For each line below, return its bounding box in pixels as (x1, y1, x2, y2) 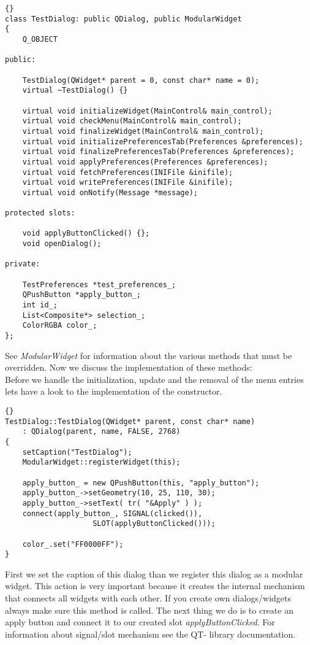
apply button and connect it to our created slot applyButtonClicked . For (5, 616, 275, 628)
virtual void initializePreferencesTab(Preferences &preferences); (22, 137, 303, 146)
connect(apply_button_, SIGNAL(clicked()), (22, 509, 203, 518)
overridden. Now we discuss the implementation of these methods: (5, 361, 252, 374)
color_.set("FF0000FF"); (22, 539, 124, 549)
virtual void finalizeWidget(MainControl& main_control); (22, 126, 264, 136)
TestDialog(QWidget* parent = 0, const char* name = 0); (22, 75, 260, 85)
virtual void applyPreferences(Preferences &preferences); (22, 157, 268, 166)
